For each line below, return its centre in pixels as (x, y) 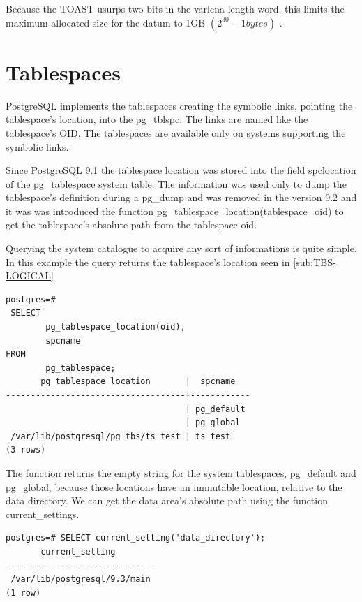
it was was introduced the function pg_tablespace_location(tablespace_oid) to (175, 211)
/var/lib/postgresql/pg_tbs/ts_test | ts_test (121, 436)
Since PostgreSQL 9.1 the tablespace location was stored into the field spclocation (181, 170)
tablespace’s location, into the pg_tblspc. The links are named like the (157, 119)
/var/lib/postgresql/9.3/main (81, 579)
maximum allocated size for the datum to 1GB (106, 22)
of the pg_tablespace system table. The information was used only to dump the (176, 183)
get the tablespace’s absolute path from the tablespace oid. (131, 225)
